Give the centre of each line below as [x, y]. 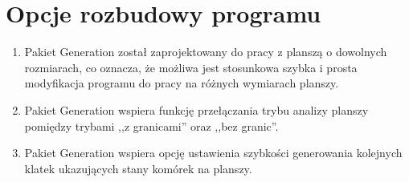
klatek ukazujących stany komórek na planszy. [138, 168]
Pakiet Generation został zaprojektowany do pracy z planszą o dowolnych [206, 52]
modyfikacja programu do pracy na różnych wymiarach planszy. [182, 83]
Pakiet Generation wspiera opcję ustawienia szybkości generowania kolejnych [213, 153]
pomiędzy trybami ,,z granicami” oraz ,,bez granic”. [151, 125]
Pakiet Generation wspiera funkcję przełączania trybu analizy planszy [196, 109]
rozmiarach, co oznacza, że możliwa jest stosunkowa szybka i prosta [191, 67]
